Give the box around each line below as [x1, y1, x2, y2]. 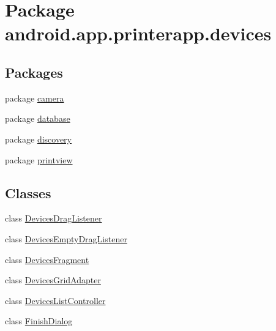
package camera [5, 91, 64, 104]
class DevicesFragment [5, 253, 89, 266]
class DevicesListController [5, 294, 106, 307]
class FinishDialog [5, 314, 73, 327]
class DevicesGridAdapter [5, 273, 101, 286]
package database [5, 112, 70, 125]
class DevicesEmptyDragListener [5, 232, 127, 245]
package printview [5, 153, 73, 166]
